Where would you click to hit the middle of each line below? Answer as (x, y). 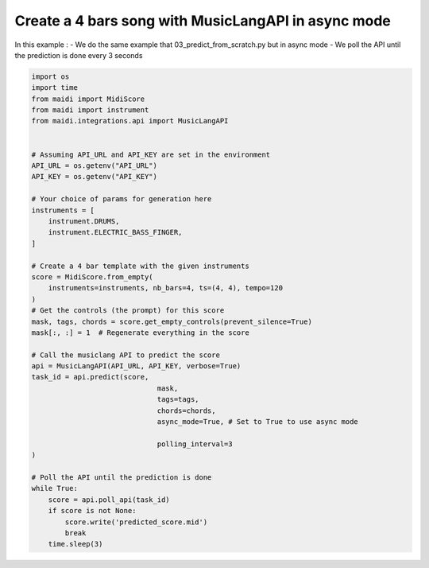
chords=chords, (186, 410)
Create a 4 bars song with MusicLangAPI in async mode (203, 21)
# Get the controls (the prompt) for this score (128, 311)
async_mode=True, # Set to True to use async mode (258, 422)
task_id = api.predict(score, (90, 377)
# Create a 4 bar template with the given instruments (140, 266)
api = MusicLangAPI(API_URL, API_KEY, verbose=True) (136, 366)
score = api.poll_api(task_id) (109, 500)
